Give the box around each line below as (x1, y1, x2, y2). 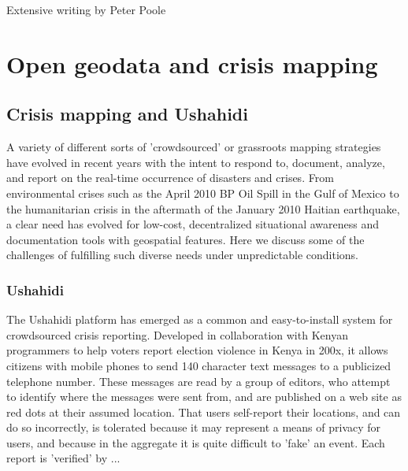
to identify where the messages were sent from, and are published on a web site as (6, 388, 402, 405)
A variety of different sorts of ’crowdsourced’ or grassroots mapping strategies (6, 139, 381, 155)
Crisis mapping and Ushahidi (6, 102, 248, 126)
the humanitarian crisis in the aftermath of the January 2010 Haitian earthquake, (6, 200, 400, 217)
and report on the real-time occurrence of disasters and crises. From (6, 169, 334, 186)
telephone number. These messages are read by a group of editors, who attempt (6, 373, 391, 389)
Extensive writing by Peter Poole (6, 2, 166, 17)
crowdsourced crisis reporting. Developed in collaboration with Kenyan (6, 326, 348, 343)
